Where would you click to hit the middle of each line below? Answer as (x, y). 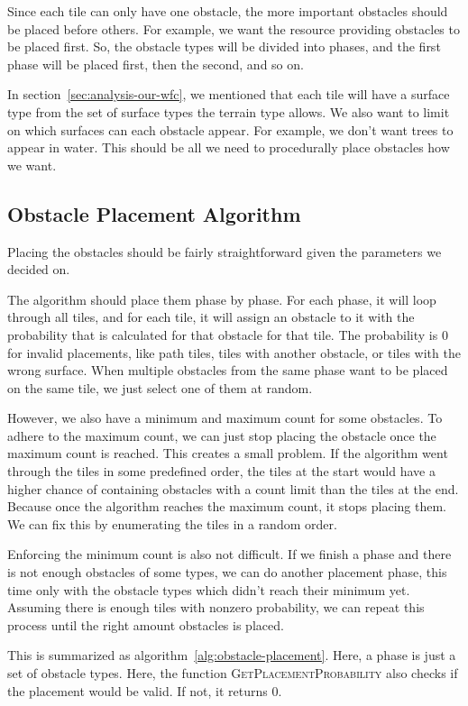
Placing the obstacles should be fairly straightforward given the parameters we (225, 251)
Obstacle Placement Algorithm (154, 213)
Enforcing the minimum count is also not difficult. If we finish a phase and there (229, 554)
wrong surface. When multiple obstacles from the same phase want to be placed (228, 370)
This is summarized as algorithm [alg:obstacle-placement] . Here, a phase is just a (232, 655)
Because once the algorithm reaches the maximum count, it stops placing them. (227, 506)
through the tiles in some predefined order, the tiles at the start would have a (221, 471)
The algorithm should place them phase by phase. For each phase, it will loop (222, 299)
